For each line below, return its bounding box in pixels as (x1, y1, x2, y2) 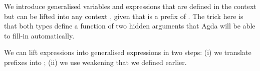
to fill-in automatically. (4, 30, 75, 40)
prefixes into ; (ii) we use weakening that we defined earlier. (4, 56, 187, 67)
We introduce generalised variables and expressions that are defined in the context (4, 1, 256, 11)
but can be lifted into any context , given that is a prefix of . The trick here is (4, 10, 243, 21)
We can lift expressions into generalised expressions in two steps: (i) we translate (4, 47, 251, 57)
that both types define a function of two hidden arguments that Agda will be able (4, 20, 255, 31)
